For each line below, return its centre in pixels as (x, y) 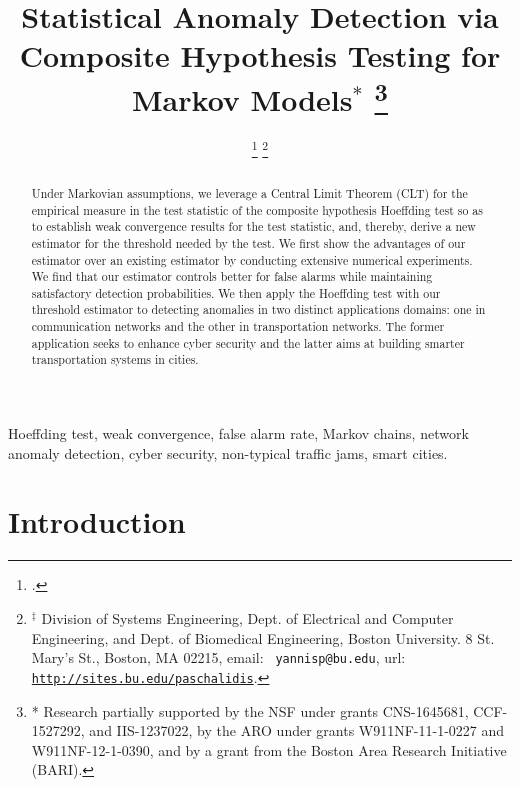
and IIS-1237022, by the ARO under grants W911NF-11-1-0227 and (297, 730)
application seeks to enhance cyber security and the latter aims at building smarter (248, 342)
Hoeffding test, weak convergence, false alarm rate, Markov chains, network (238, 433)
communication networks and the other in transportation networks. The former (238, 326)
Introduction (97, 521)
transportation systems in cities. (115, 359)
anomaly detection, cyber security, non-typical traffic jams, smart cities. (228, 452)
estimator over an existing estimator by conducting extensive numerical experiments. (252, 259)
